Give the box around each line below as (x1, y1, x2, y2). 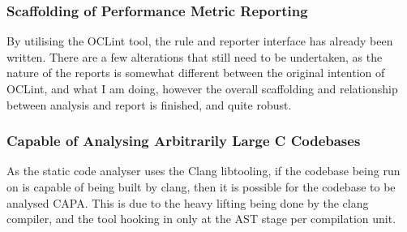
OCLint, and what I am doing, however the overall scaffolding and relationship (6, 80, 398, 97)
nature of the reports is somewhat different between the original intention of (6, 64, 385, 81)
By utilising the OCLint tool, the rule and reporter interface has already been (6, 32, 393, 49)
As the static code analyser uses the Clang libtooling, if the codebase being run (6, 162, 401, 179)
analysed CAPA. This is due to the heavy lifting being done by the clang (6, 194, 369, 211)
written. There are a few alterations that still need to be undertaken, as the (6, 48, 383, 65)
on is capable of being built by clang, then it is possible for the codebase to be (6, 178, 396, 195)
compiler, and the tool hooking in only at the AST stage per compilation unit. (6, 210, 396, 227)
